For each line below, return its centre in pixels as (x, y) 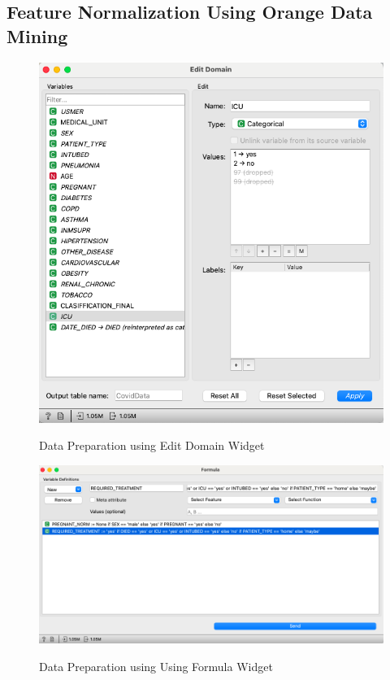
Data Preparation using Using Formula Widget (156, 666)
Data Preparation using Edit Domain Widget (152, 445)
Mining (37, 35)
